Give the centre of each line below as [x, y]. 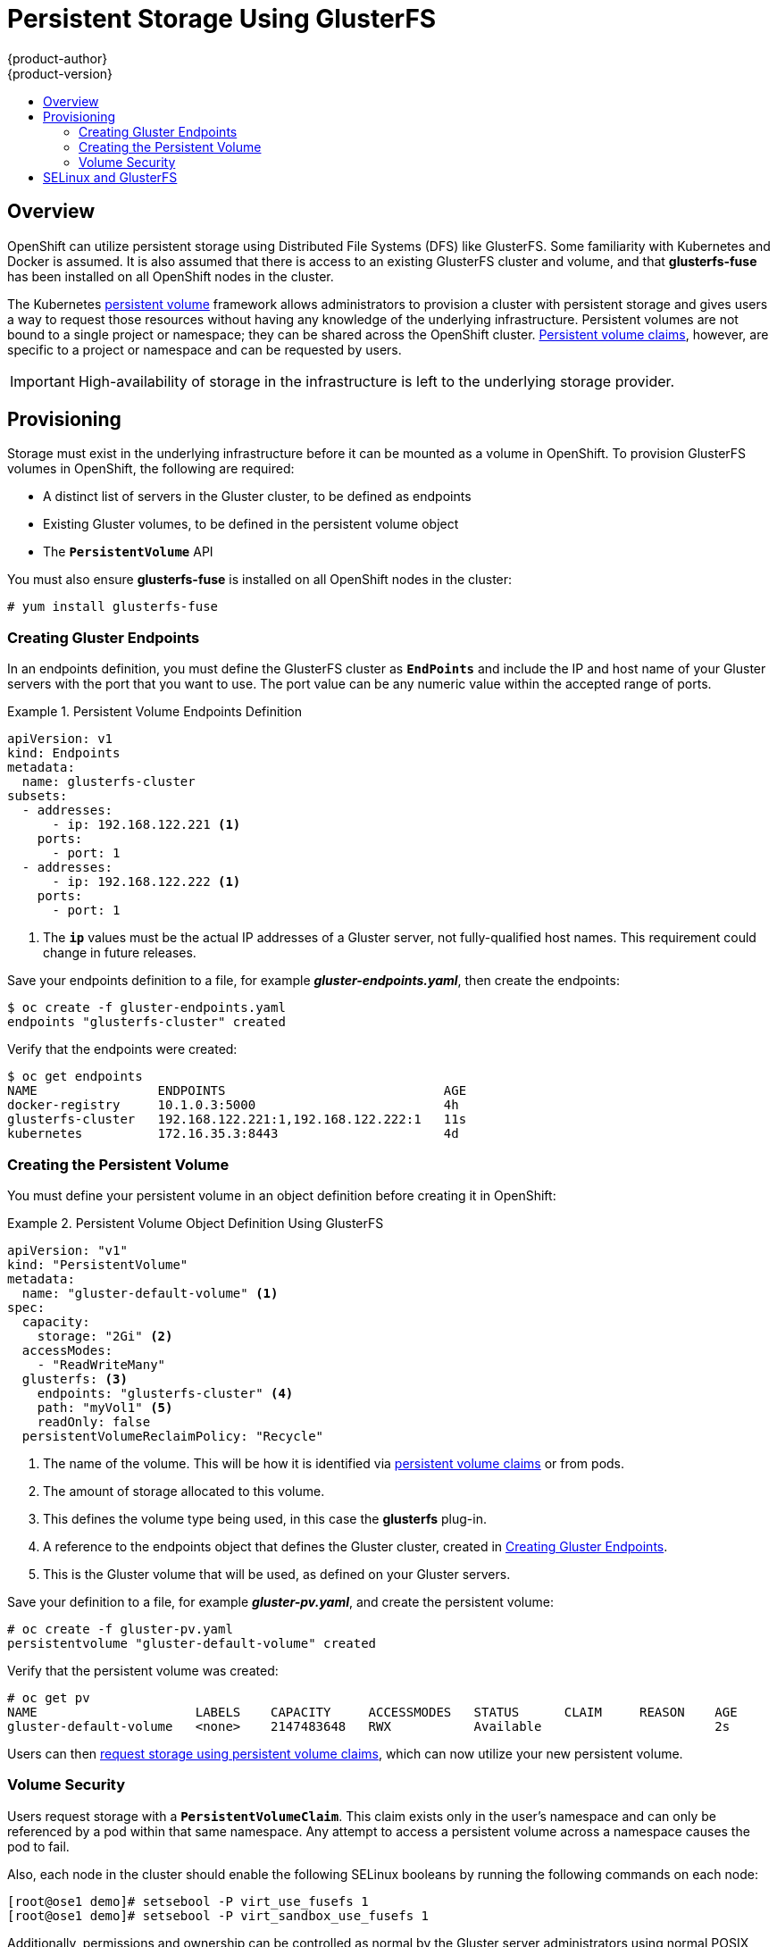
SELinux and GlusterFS [110, 177]
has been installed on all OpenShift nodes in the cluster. [171, 276]
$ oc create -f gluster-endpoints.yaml [146, 1008]
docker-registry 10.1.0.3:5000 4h [233, 1105]
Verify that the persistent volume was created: [143, 1670]
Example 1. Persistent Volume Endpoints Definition [155, 712]
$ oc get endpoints [75, 1077]
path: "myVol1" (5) [105, 1407]
